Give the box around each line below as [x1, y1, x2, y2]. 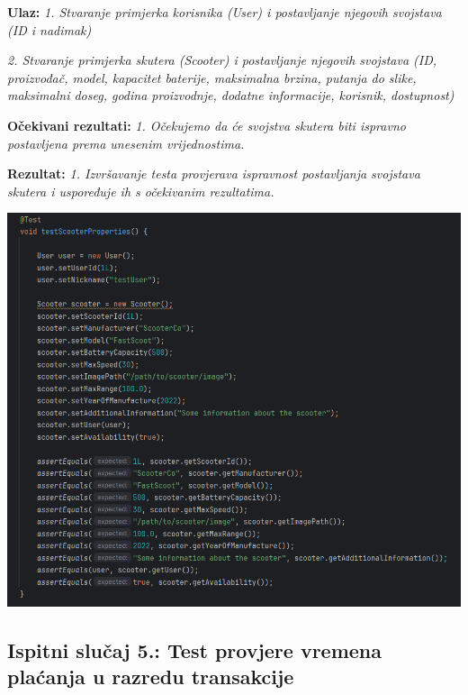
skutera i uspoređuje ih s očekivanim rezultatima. [7, 181, 274, 200]
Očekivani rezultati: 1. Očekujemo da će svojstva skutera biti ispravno [7, 115, 406, 134]
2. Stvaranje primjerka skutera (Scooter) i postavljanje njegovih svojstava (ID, [7, 50, 437, 69]
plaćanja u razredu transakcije [7, 662, 294, 690]
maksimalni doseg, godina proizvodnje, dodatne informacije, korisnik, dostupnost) [7, 86, 454, 105]
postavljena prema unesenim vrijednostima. [7, 133, 245, 152]
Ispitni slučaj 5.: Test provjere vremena [7, 636, 382, 663]
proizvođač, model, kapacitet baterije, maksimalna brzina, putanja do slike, [7, 68, 417, 87]
